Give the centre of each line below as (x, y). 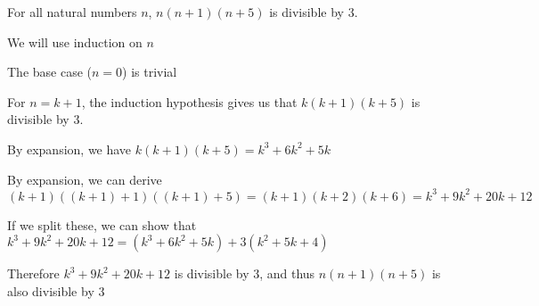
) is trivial (150, 72)
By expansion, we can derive (85, 179)
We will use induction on (75, 41)
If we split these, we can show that (102, 224)
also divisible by (51, 290)
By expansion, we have (69, 149)
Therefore (33, 273)
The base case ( (50, 72)
